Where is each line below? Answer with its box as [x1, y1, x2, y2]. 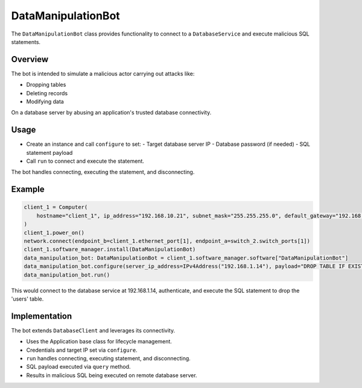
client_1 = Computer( [24, 204, 88, 211]
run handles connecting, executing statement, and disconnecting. [26, 355, 191, 362]
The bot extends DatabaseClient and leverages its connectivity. [11, 327, 175, 334]
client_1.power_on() [24, 229, 84, 236]
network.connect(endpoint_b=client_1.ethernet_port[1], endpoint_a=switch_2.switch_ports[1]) [24, 238, 311, 245]
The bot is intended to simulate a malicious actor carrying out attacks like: [11, 70, 195, 77]
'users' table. [11, 295, 44, 302]
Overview [11, 54, 49, 64]
